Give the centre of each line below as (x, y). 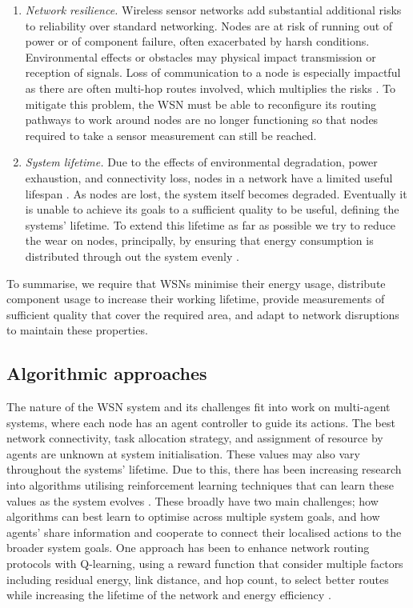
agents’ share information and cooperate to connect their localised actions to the (204, 532)
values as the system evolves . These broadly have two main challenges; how (192, 500)
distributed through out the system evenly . (132, 256)
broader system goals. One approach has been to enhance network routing (188, 548)
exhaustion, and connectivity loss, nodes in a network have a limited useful (209, 177)
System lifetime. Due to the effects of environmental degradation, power (201, 162)
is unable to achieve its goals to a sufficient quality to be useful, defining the (212, 209)
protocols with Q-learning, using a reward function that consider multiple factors (205, 564)
